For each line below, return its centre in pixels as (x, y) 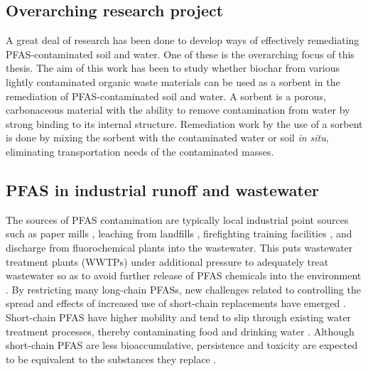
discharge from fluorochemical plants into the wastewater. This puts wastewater (179, 247)
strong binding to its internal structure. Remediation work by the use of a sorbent (184, 123)
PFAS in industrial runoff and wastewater (162, 189)
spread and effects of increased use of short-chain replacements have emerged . (176, 303)
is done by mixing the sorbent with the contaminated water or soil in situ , (167, 138)
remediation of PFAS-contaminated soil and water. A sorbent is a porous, (166, 96)
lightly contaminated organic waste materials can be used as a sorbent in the (173, 81)
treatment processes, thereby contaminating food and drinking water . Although (180, 331)
